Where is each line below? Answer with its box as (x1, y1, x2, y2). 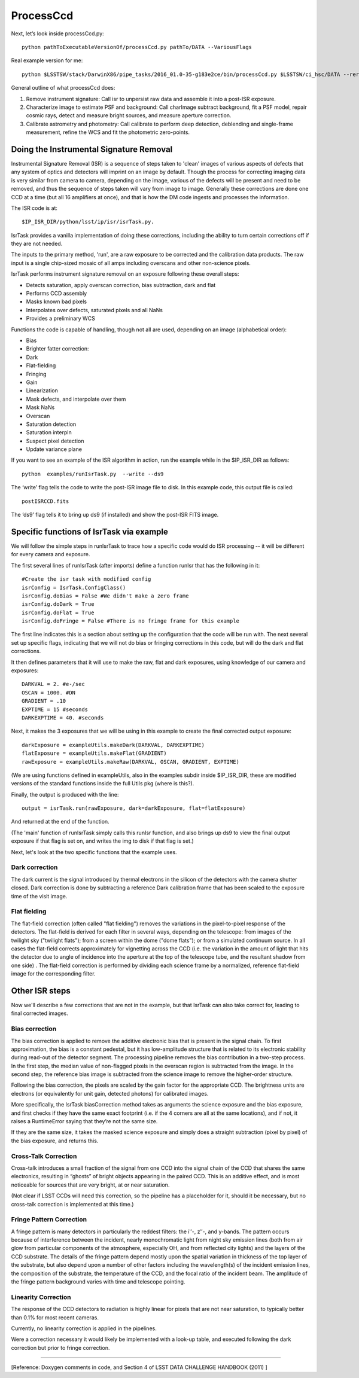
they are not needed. (11, 240, 63, 248)
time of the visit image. (11, 892, 68, 900)
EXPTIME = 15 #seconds (22, 706, 89, 713)
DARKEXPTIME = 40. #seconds (22, 714, 104, 721)
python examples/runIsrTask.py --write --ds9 (22, 470, 164, 477)
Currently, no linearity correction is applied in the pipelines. (11, 1325, 157, 1332)
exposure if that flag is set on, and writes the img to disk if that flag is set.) (11, 837, 194, 845)
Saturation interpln (26, 429, 72, 436)
